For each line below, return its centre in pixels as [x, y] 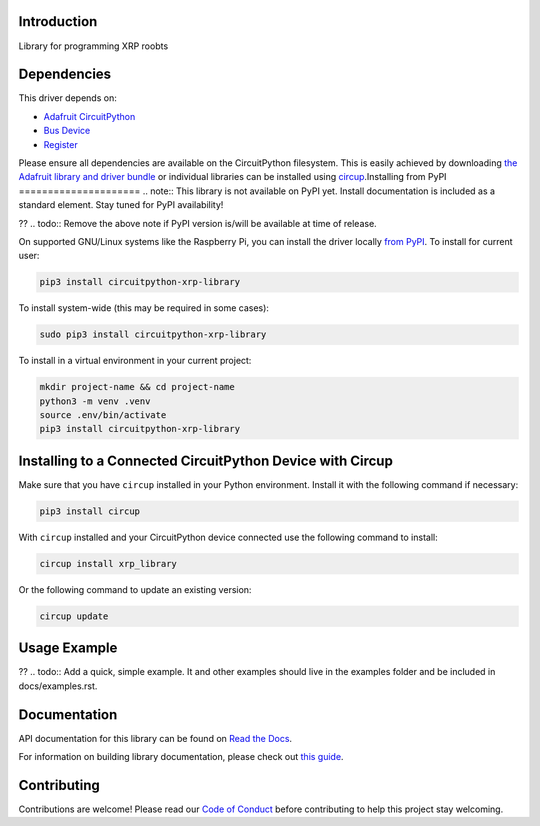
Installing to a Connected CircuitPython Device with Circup [206, 460]
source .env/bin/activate [103, 415]
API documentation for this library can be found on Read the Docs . [155, 738]
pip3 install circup [89, 511]
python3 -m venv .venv [95, 401]
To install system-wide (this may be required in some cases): [144, 308]
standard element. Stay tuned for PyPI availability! [121, 205]
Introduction [58, 21]
